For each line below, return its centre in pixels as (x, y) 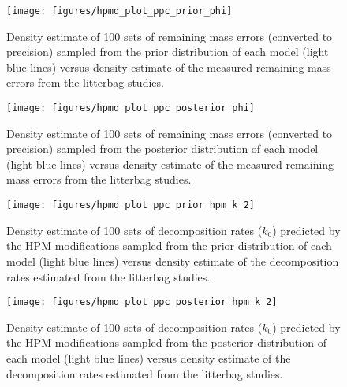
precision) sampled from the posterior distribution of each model (162, 149)
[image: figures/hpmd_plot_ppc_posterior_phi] (131, 108)
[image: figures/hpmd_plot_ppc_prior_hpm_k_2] (131, 205)
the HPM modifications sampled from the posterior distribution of (166, 342)
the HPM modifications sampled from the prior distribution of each (169, 246)
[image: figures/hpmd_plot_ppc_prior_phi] (119, 11)
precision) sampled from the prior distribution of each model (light (168, 52)
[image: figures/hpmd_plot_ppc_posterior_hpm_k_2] (142, 302)
